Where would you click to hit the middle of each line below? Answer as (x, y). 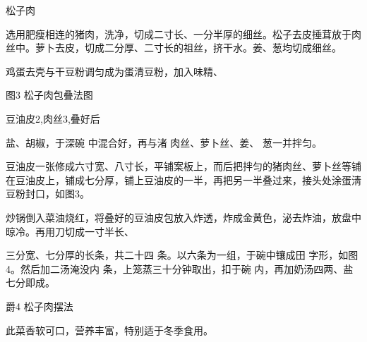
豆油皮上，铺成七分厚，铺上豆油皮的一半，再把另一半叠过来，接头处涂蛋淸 (188, 179)
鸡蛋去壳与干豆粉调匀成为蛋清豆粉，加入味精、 (114, 71)
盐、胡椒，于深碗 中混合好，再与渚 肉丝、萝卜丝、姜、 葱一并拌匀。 (164, 142)
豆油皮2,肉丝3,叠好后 (53, 118)
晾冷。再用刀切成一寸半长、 (70, 231)
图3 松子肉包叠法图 (49, 95)
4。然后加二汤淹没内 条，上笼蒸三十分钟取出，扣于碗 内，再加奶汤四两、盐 (180, 268)
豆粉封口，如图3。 (48, 194)
